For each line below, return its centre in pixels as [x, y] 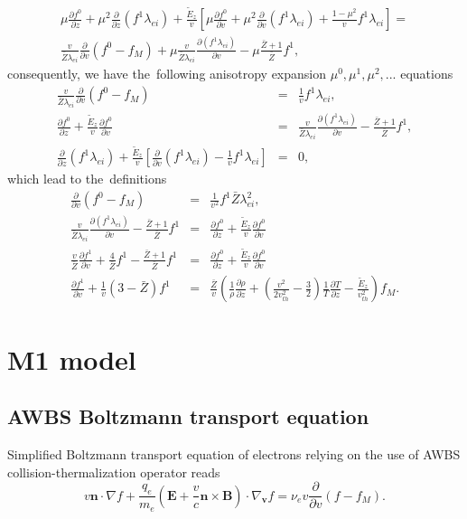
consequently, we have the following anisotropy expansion [167, 74]
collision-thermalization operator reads [114, 472]
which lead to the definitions [87, 179]
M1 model [72, 359]
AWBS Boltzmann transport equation [188, 416]
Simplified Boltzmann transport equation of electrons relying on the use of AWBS [234, 454]
